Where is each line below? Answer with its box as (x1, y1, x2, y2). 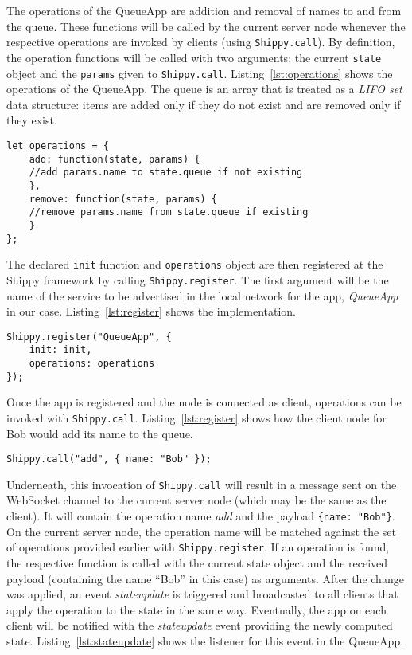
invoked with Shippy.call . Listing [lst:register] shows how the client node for (6, 409, 387, 426)
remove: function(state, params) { (29, 193, 217, 205)
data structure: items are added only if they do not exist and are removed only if (6, 96, 401, 112)
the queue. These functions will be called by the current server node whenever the (6, 18, 406, 34)
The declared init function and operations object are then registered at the (6, 256, 383, 273)
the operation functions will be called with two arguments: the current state (6, 49, 382, 65)
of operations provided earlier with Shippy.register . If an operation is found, (6, 539, 390, 555)
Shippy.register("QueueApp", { (6, 331, 172, 343)
